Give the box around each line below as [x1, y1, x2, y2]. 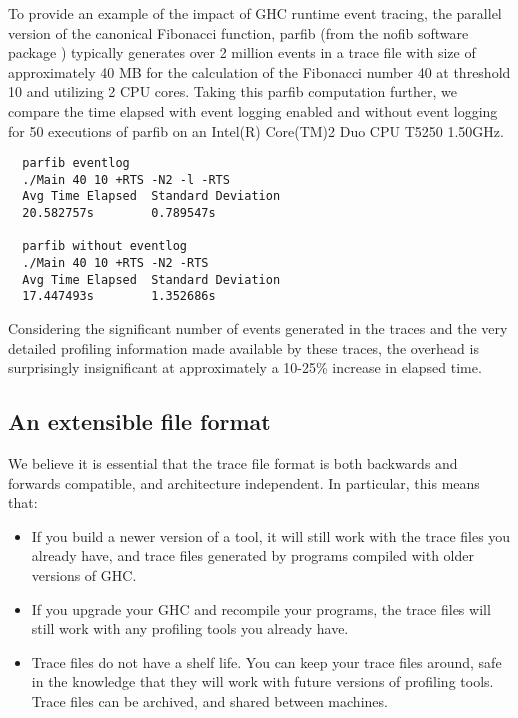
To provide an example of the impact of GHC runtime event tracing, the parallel [8, 3, 502, 23]
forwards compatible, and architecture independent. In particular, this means [8, 472, 480, 493]
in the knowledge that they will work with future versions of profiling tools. [31, 671, 494, 692]
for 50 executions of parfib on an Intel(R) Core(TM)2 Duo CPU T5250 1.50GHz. [8, 120, 504, 141]
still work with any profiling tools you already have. [31, 618, 349, 639]
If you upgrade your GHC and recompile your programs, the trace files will [31, 598, 491, 619]
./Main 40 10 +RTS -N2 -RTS [22, 256, 209, 271]
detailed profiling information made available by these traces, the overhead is [8, 337, 479, 358]
